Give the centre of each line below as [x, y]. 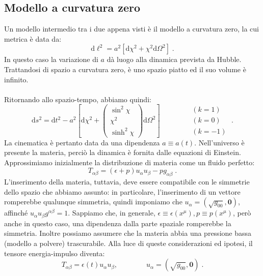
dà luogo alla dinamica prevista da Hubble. [174, 59]
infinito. [16, 79]
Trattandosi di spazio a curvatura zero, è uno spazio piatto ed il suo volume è [125, 69]
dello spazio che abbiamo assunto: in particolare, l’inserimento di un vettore [122, 191]
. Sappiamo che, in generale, [112, 213]
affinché [16, 213]
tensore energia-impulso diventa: [55, 253]
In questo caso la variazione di [51, 59]
